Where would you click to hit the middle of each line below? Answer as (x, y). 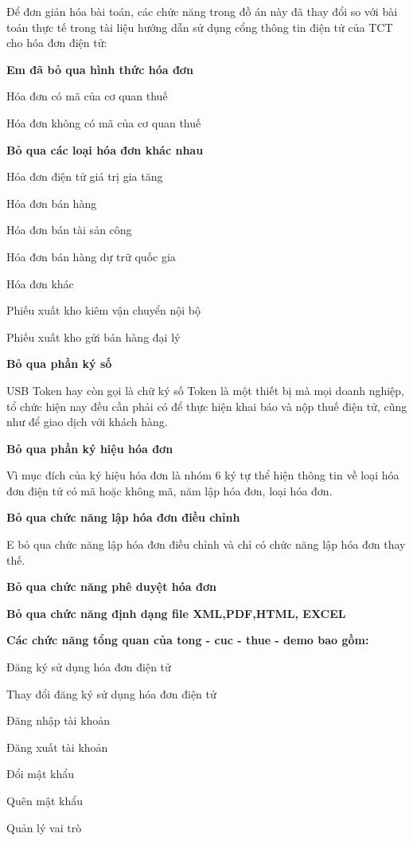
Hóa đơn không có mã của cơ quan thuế (104, 122)
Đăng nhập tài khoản (58, 720)
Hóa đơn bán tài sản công (69, 230)
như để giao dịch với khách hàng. (87, 422)
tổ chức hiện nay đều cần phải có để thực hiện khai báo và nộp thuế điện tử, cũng (207, 406)
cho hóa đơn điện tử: (57, 43)
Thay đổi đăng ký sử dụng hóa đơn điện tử (111, 693)
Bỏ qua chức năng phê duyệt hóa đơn (111, 587)
